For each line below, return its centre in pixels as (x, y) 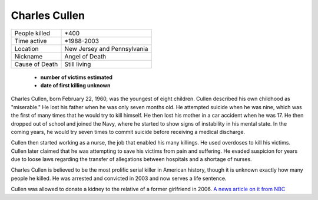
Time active (31, 41)
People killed (32, 33)
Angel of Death (85, 56)
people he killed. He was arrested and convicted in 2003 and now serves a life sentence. (119, 178)
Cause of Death (36, 64)
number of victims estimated (77, 77)
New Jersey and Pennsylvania (106, 48)
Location (26, 48)
